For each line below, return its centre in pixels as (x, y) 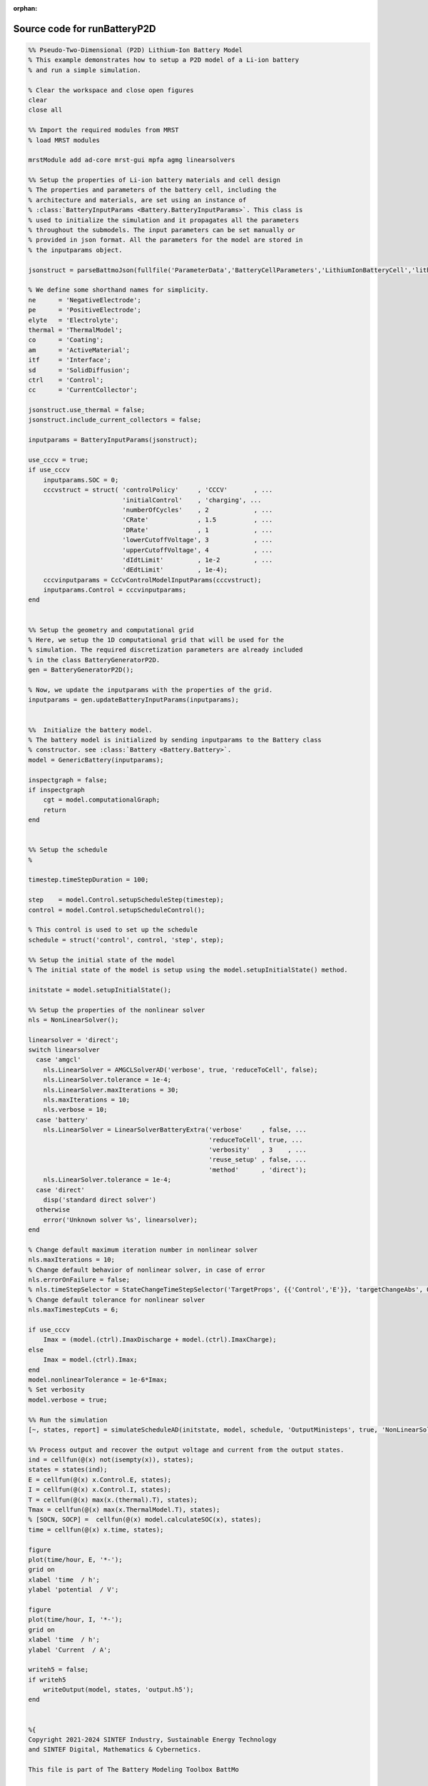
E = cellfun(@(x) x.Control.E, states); (100, 1480)
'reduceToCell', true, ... (256, 1140)
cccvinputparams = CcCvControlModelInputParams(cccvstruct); (152, 580)
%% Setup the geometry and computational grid (111, 630)
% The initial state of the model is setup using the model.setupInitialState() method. (188, 969)
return (55, 810)
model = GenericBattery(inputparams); (96, 760)
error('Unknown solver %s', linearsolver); (120, 1219)
